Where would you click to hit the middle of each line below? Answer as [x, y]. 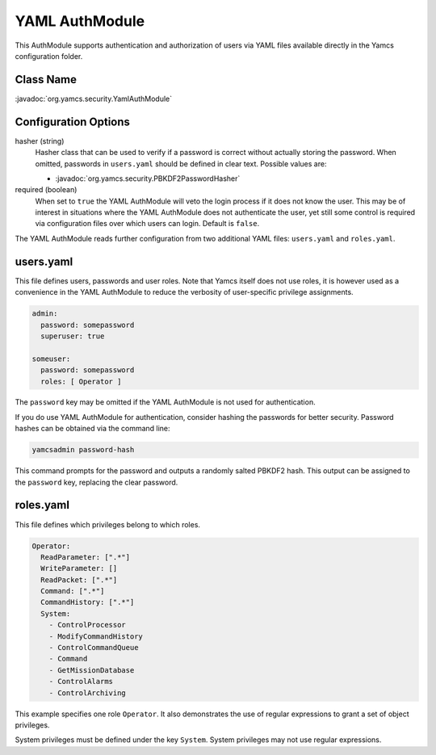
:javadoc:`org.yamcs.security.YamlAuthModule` [94, 99]
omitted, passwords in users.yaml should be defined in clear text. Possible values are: [181, 164]
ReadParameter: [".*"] [86, 557]
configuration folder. [49, 56]
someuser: [51, 359]
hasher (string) [40, 141]
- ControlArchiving [88, 693]
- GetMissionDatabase [92, 670]
